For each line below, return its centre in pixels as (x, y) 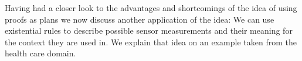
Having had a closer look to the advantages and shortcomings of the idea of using (151, 8)
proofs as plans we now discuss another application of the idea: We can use (140, 19)
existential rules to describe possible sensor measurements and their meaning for (149, 31)
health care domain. (40, 53)
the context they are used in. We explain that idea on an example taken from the (151, 42)
